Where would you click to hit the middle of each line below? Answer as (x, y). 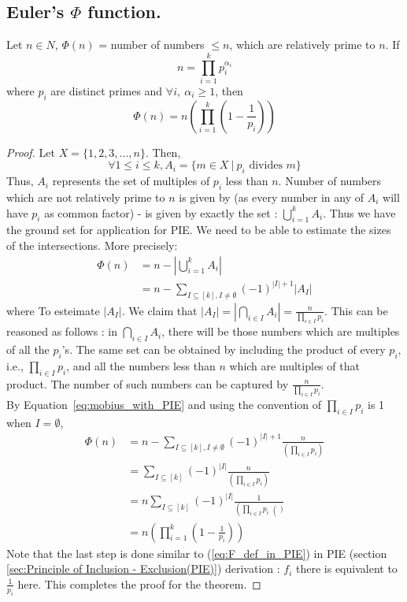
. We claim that (159, 310)
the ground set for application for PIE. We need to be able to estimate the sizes (199, 230)
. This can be (356, 310)
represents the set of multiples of (131, 181)
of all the (28, 349)
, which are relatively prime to (302, 45)
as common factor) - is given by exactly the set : (161, 212)
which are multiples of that (294, 365)
